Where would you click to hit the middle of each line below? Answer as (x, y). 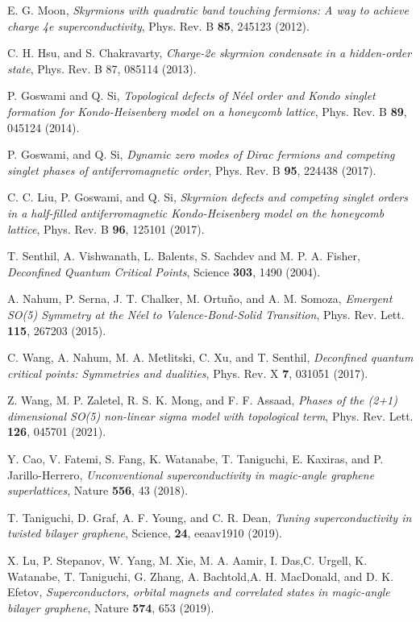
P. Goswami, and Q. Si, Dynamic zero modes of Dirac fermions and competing (201, 154)
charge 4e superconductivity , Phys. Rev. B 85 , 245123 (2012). (158, 25)
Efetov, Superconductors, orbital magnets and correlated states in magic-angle (199, 592)
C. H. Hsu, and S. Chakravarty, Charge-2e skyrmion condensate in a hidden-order (210, 53)
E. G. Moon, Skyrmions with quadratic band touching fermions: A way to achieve (208, 10)
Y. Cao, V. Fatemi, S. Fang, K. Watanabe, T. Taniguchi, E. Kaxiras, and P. (195, 459)
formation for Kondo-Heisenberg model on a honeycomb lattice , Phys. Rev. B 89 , (207, 111)
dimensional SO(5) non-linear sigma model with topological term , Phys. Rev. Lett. (210, 415)
